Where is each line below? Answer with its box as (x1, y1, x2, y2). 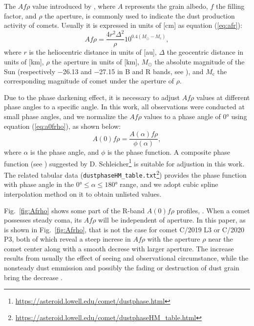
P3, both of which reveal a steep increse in (4, 234, 131, 244)
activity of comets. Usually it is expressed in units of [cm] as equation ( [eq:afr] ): (4, 20, 242, 30)
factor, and (4, 10, 37, 20)
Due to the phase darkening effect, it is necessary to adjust (4, 92, 180, 102)
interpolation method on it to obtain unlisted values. (4, 188, 162, 199)
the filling (215, 1, 245, 11)
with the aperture (147, 234, 200, 244)
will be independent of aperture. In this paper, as (98, 215, 246, 225)
